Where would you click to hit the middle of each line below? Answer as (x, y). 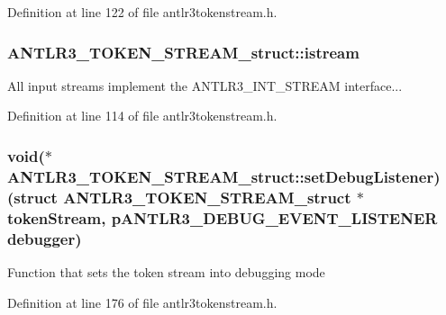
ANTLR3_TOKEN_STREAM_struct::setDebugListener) (224, 176)
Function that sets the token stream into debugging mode (166, 271)
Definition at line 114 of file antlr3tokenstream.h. (142, 116)
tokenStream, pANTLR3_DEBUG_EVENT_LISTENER (223, 217)
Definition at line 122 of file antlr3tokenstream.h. (142, 12)
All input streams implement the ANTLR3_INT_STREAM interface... (205, 85)
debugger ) (45, 238)
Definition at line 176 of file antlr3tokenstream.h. (142, 302)
